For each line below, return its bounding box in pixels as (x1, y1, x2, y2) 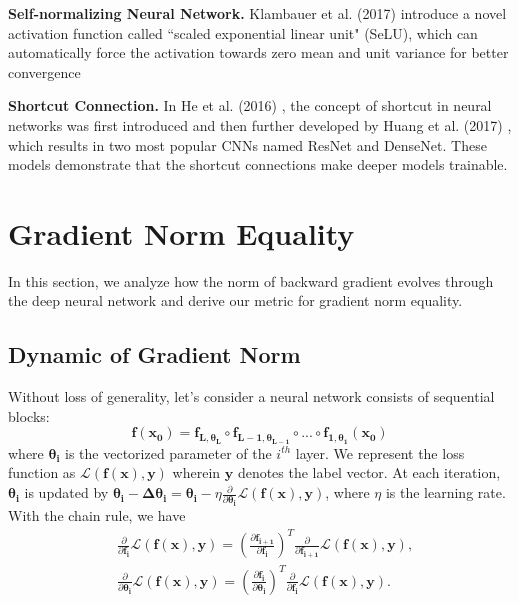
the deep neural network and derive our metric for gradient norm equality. (8, 290, 463, 311)
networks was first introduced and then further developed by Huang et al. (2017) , (8, 114, 512, 135)
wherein (172, 462, 221, 483)
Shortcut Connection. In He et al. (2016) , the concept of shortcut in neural (8, 95, 492, 116)
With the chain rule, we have (8, 505, 186, 526)
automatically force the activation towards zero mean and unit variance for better (8, 42, 509, 63)
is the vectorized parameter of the (65, 442, 272, 463)
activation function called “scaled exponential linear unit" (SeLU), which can (8, 22, 478, 43)
